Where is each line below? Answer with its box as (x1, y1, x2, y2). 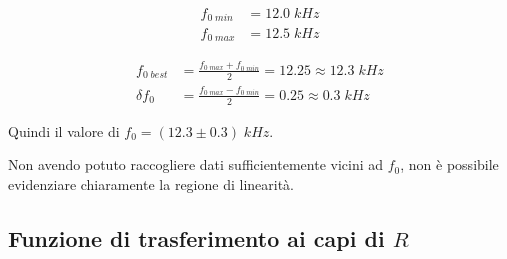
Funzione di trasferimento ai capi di (8, 222, 385, 253)
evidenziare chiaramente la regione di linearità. (8, 173, 294, 194)
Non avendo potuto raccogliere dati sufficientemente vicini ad (8, 154, 384, 175)
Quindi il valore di (8, 120, 120, 141)
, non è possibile (400, 154, 499, 175)
